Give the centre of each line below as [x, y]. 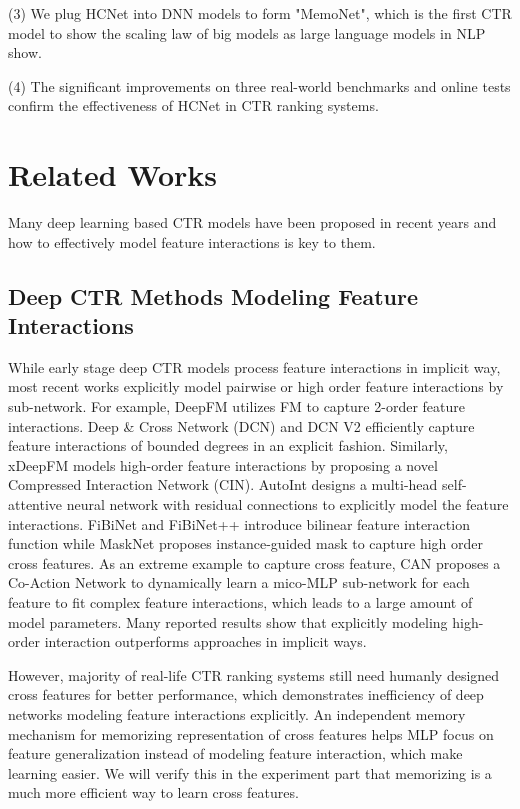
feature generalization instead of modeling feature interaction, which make [235, 753]
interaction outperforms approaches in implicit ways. [205, 641]
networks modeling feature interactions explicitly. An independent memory [237, 713]
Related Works [113, 174]
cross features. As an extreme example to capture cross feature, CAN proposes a [254, 562]
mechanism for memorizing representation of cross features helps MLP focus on [251, 733]
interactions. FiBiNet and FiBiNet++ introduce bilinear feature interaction [239, 523]
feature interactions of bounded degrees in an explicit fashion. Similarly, [228, 445]
